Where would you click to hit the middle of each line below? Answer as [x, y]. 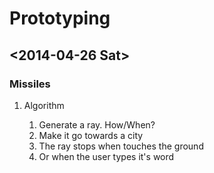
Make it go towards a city [91, 135]
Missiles [30, 84]
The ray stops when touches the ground [121, 146]
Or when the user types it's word [106, 156]
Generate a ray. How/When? [97, 124]
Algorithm [44, 105]
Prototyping [60, 18]
